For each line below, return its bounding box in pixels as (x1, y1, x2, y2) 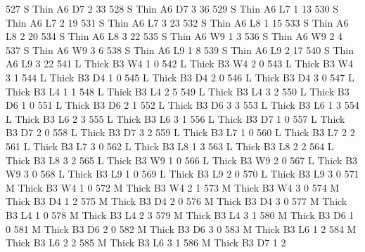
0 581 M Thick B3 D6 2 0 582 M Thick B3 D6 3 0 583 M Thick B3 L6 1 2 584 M (6, 221, 357, 236)
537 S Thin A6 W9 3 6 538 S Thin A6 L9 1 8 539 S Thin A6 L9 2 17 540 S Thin (6, 42, 354, 57)
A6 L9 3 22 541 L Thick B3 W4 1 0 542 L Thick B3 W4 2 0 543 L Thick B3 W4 (6, 56, 353, 71)
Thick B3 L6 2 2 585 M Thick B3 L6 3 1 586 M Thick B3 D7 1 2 (6, 235, 286, 250)
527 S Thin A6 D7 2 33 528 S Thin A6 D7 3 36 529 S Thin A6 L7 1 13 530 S (6, 1, 339, 15)
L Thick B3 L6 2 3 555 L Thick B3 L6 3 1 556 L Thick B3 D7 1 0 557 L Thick (6, 111, 345, 126)
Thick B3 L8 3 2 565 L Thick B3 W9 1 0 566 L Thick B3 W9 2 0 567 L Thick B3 (6, 152, 357, 167)
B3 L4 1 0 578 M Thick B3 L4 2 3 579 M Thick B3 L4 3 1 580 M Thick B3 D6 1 (6, 207, 354, 222)
